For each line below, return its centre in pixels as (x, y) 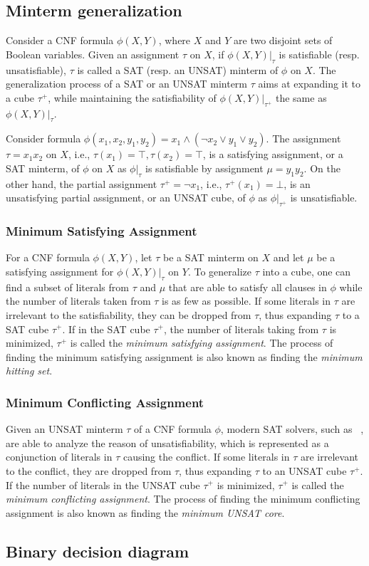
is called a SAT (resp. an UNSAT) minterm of (178, 69)
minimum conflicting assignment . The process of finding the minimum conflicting (183, 499)
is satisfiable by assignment (204, 168)
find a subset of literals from (67, 287)
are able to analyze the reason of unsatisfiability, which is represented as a (167, 442)
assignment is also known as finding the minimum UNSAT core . (145, 512)
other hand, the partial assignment (82, 183)
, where (175, 40)
